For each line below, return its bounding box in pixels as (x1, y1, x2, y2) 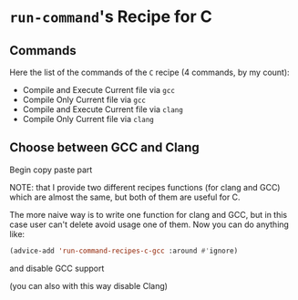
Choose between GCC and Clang (9, 140, 200, 156)
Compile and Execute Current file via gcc (22, 85, 176, 95)
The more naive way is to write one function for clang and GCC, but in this (9, 209, 288, 220)
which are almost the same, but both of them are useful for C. (9, 191, 241, 202)
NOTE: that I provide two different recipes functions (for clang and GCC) (9, 181, 281, 192)
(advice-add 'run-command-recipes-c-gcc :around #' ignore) (9, 246, 239, 255)
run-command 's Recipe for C (9, 6, 212, 27)
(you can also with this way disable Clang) (9, 280, 169, 291)
